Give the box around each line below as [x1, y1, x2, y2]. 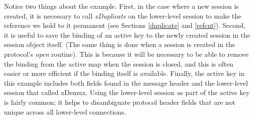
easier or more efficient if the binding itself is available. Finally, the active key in [4, 68, 245, 78]
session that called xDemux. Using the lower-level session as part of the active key [4, 87, 250, 97]
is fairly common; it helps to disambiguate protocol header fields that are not [4, 96, 235, 107]
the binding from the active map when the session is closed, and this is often [4, 58, 233, 69]
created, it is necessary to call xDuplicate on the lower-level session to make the [4, 10, 242, 21]
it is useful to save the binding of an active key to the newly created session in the [4, 29, 251, 40]
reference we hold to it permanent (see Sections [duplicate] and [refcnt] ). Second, [4, 20, 246, 30]
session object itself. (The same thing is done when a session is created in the [4, 39, 235, 49]
